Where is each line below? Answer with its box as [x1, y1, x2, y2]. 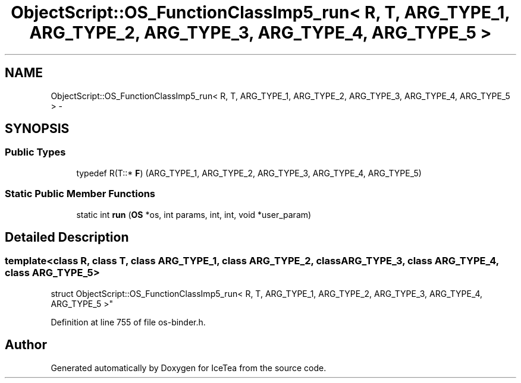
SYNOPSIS [5, 121, 70, 137]
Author [5, 337, 47, 353]
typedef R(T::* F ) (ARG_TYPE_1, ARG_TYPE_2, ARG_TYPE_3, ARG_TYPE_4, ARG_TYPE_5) [76, 167, 422, 178]
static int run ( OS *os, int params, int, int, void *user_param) [76, 209, 312, 220]
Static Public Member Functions [5, 188, 156, 200]
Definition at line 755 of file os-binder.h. [51, 316, 206, 327]
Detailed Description [5, 229, 129, 245]
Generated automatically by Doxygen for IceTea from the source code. [51, 362, 327, 373]
